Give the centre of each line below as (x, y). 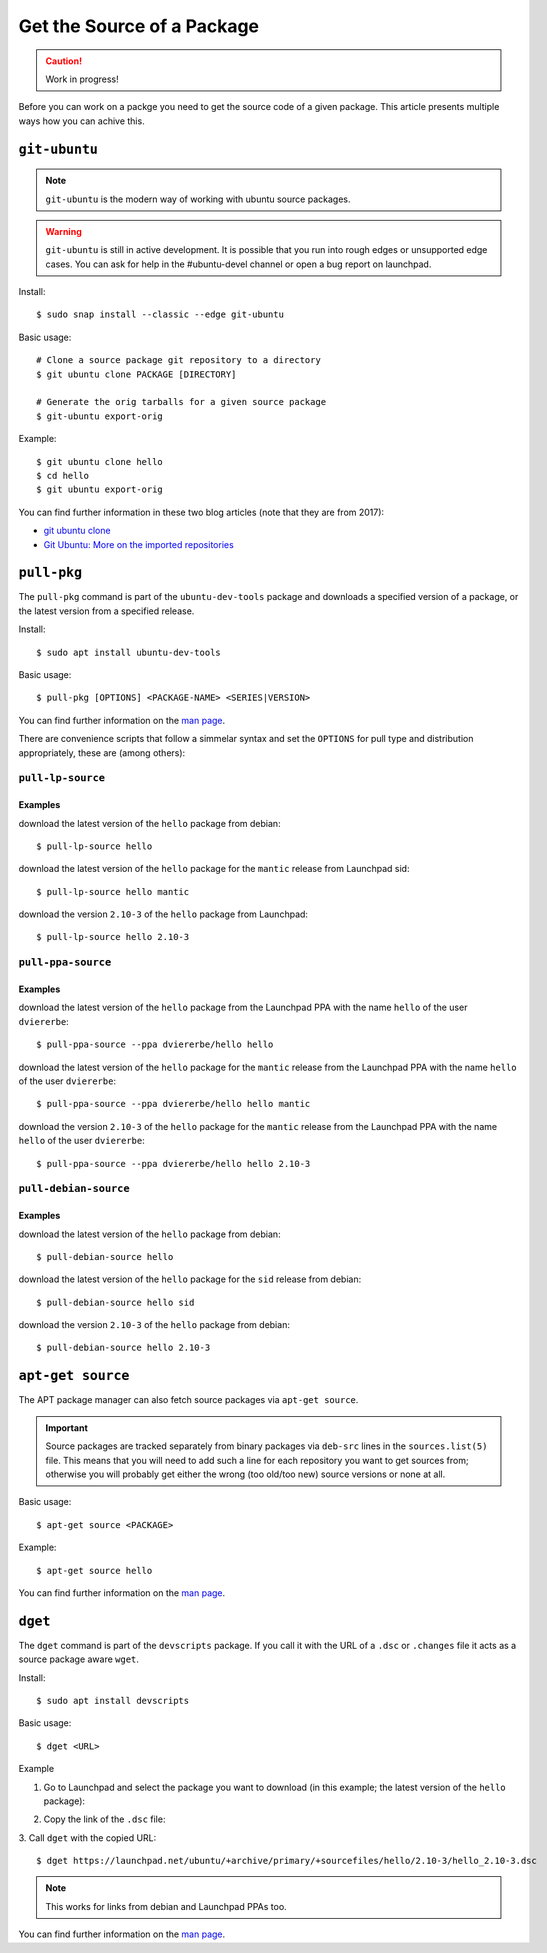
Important (67, 1427)
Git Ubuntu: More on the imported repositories (138, 544)
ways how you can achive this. (81, 121)
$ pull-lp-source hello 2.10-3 (113, 937)
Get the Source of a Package (139, 26)
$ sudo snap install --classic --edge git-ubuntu (160, 314)
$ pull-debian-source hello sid (115, 1302)
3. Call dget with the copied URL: (87, 1837)
